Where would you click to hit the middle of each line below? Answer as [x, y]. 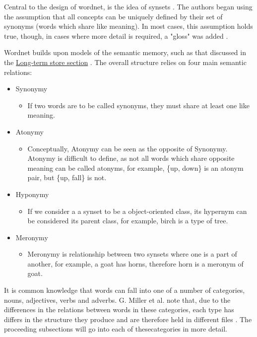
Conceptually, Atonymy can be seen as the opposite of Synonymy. [128, 148]
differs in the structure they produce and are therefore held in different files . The [128, 319]
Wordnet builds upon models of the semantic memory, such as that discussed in [125, 52]
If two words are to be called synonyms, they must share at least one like [138, 105]
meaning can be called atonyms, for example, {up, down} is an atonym [135, 168]
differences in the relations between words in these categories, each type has [119, 309]
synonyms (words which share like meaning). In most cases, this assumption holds [128, 26]
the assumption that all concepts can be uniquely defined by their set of [113, 16]
